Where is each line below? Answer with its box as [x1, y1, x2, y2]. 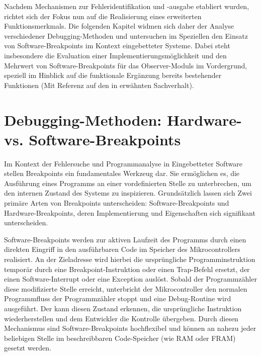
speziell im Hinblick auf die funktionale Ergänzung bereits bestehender [4, 70, 222, 80]
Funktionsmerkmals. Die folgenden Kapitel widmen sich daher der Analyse [4, 21, 234, 31]
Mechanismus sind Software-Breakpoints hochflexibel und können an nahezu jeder [4, 323, 256, 333]
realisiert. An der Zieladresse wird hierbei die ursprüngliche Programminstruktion [4, 254, 255, 264]
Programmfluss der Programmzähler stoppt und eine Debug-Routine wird [4, 293, 231, 304]
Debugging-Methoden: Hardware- [4, 109, 242, 130]
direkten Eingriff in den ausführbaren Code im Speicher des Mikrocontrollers [4, 244, 240, 254]
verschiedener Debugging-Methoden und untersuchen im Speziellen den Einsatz [4, 30, 248, 41]
